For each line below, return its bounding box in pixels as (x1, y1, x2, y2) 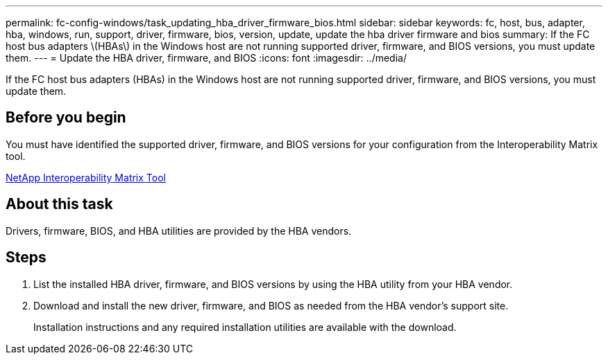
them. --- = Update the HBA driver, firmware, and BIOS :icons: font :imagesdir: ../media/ (6, 52, 407, 64)
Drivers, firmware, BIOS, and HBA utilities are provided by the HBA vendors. (6, 224, 352, 237)
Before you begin (6, 109, 126, 127)
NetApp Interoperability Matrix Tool (6, 171, 166, 183)
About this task (6, 195, 113, 213)
